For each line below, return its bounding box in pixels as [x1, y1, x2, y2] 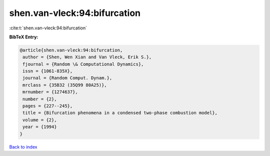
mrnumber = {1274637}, [22, 89, 78, 95]
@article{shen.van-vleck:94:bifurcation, [19, 47, 123, 53]
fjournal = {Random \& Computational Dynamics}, [22, 61, 144, 67]
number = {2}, [22, 96, 57, 102]
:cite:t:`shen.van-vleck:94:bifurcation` [9, 25, 87, 31]
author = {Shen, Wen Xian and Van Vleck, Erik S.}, [22, 54, 152, 60]
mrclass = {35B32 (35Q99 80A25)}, [22, 82, 107, 88]
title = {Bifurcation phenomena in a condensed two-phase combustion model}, [22, 110, 217, 116]
